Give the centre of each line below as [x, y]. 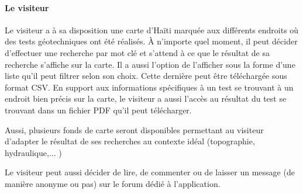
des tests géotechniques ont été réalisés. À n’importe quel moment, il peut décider [151, 41]
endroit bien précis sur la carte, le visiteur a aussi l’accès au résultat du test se [146, 98]
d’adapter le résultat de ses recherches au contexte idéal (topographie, [130, 141]
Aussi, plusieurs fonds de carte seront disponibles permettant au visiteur [134, 129]
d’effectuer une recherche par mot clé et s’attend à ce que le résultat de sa [137, 52]
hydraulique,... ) [33, 152]
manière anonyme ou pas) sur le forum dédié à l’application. [113, 183]
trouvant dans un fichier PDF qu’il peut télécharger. [98, 110]
